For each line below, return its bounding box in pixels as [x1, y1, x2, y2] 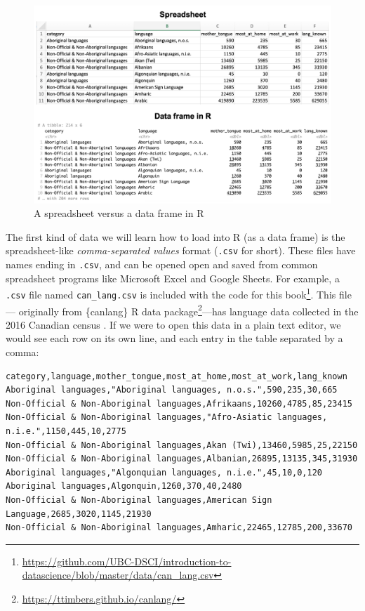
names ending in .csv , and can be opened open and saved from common [6, 257, 318, 271]
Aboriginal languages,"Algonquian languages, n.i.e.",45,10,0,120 [6, 467, 323, 478]
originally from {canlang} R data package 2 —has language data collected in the [18, 301, 359, 318]
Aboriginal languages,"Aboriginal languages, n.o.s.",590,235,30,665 [6, 385, 338, 395]
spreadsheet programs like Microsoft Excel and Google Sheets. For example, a [6, 270, 340, 285]
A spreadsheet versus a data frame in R [34, 206, 204, 221]
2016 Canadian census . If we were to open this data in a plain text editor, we [6, 317, 341, 331]
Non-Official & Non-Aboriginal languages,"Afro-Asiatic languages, [6, 412, 328, 423]
